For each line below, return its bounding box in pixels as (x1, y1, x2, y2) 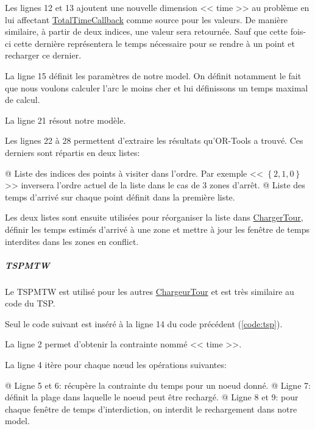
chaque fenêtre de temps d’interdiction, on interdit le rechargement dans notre (5, 402, 297, 415)
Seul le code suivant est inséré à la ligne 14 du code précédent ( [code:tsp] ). (5, 317, 283, 330)
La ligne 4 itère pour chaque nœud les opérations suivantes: (5, 358, 227, 371)
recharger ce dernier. (5, 49, 82, 62)
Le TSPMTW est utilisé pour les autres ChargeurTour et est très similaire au (5, 285, 294, 297)
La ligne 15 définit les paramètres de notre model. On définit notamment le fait (5, 69, 302, 82)
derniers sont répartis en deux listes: (5, 146, 140, 158)
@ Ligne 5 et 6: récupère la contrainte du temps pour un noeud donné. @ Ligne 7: (5, 378, 311, 391)
